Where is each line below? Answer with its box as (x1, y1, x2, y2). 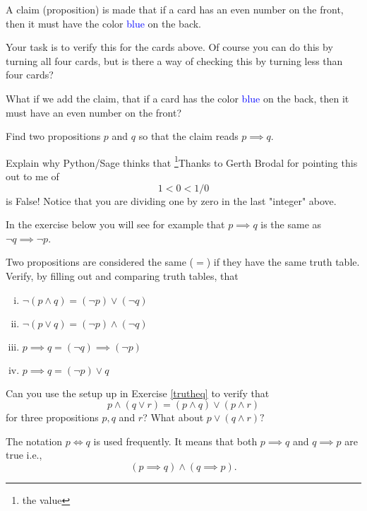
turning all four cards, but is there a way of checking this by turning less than (6, 53, 343, 68)
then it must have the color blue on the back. (6, 16, 202, 30)
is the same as (260, 217, 322, 232)
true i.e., (6, 447, 42, 462)
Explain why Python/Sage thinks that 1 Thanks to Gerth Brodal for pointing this (6, 153, 358, 170)
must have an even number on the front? (6, 105, 182, 119)
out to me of (6, 169, 59, 183)
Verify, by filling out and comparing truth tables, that (6, 268, 239, 283)
